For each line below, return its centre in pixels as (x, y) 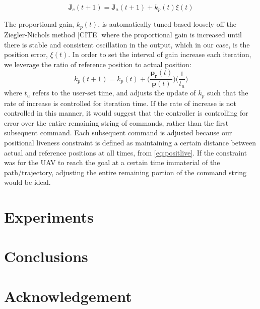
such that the (227, 93)
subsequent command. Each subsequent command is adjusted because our (118, 133)
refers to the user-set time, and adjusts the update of (114, 93)
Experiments (49, 217)
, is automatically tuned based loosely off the (167, 24)
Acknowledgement (68, 296)
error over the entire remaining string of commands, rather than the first (116, 122)
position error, (26, 54)
